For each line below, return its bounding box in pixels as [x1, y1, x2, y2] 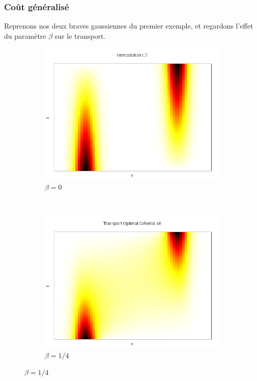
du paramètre [4, 30, 46, 41]
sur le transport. [54, 30, 106, 41]
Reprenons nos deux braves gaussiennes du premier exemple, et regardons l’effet [4, 20, 253, 31]
